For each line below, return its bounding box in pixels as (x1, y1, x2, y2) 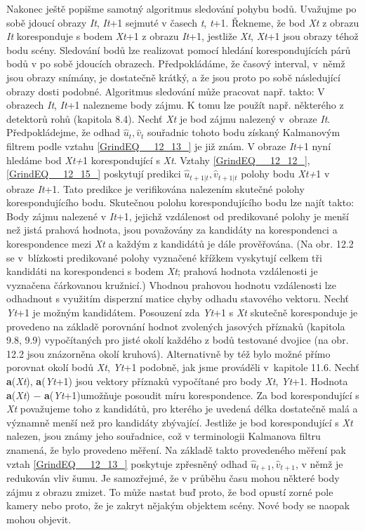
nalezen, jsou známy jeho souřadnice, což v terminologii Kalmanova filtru (6, 429, 321, 443)
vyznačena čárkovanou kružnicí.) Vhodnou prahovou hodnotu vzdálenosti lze (6, 277, 337, 292)
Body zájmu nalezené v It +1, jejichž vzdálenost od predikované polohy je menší (6, 208, 349, 223)
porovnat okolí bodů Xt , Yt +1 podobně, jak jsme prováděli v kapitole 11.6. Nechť (6, 360, 359, 375)
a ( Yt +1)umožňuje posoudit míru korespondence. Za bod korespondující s (44, 387, 359, 402)
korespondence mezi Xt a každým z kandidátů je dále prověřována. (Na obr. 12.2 (6, 236, 354, 251)
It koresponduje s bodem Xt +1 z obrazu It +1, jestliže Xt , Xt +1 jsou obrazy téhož (6, 29, 359, 43)
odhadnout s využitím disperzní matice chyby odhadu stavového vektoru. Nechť (6, 291, 349, 306)
